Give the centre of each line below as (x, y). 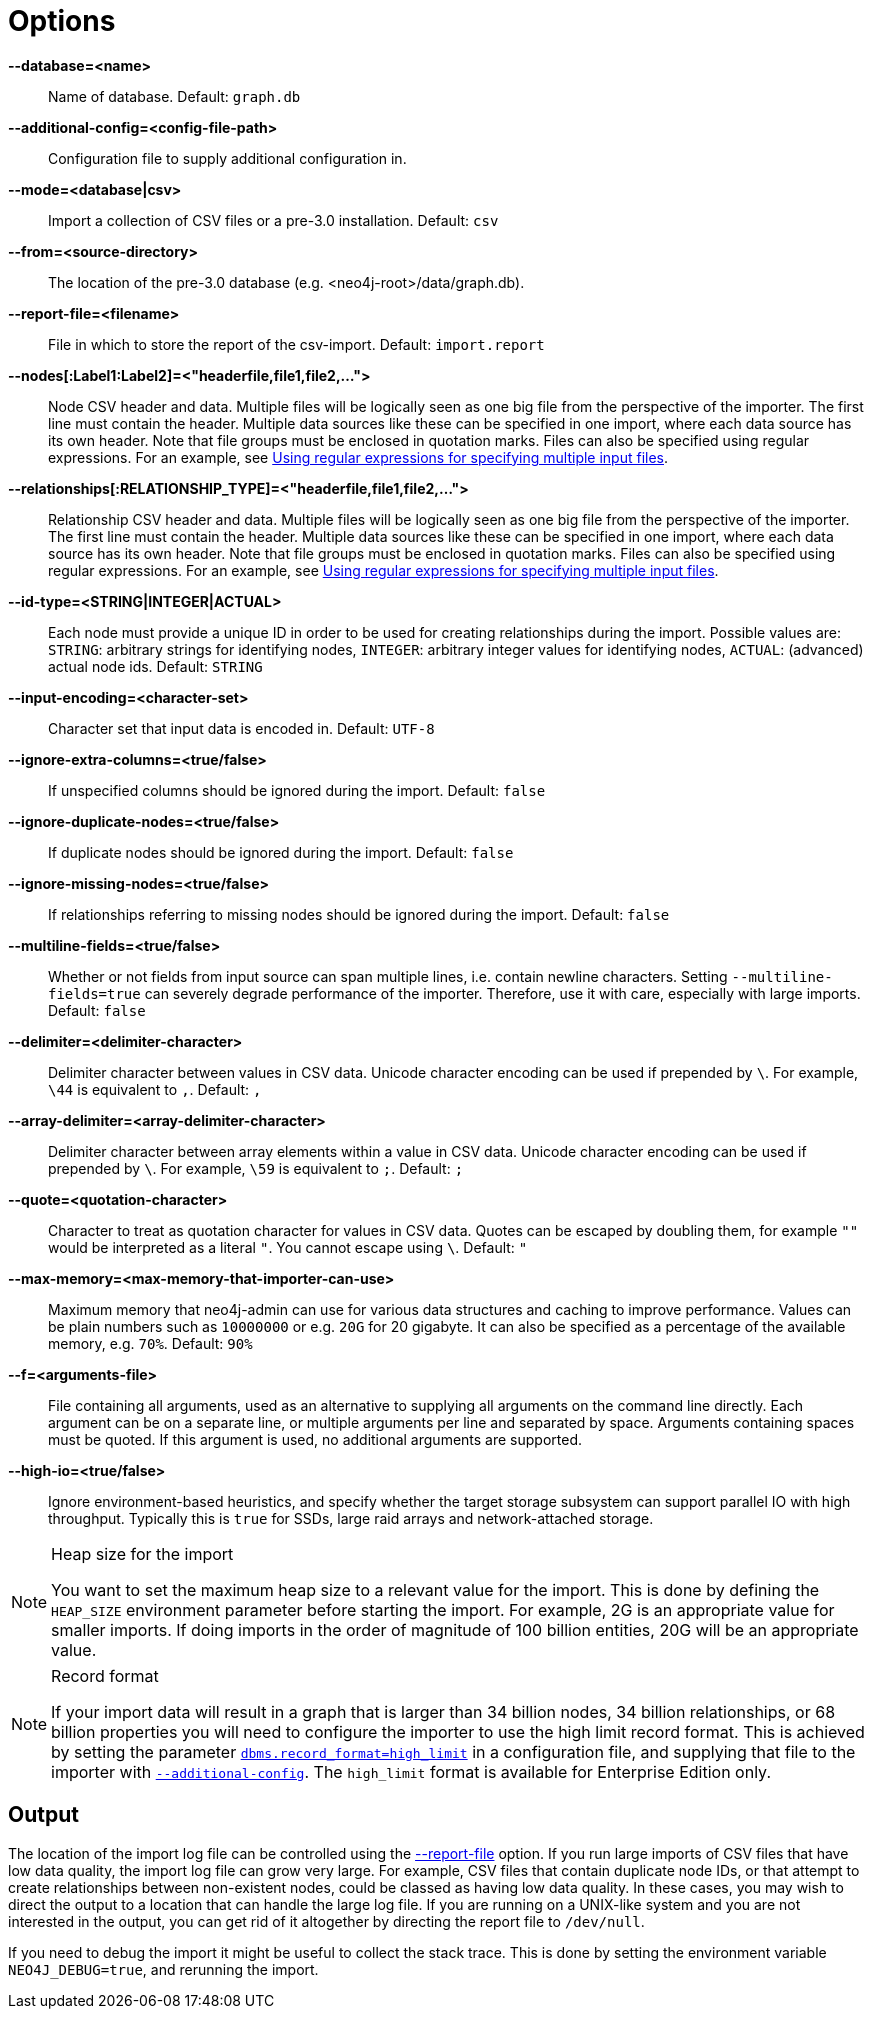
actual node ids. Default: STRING (155, 666)
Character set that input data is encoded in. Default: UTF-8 (241, 728)
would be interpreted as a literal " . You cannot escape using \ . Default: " (288, 1247)
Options (62, 21)
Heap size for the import (142, 1553)
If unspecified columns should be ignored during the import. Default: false (297, 790)
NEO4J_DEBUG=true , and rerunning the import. (163, 1969)
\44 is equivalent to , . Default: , (155, 1089)
